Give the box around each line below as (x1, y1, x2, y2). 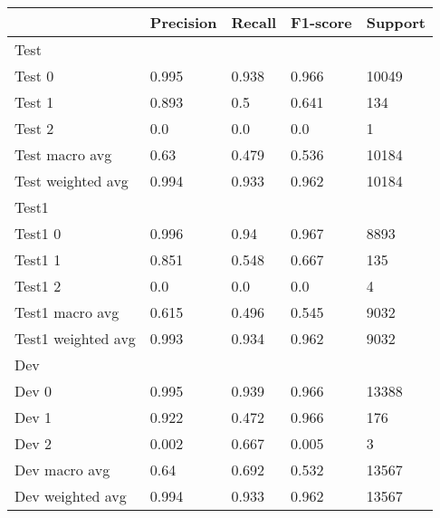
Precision (149, 12, 217, 33)
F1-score (291, 12, 352, 33)
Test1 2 (14, 275, 62, 296)
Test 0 (14, 65, 54, 86)
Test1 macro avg (14, 302, 120, 322)
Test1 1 (14, 249, 62, 270)
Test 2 (14, 118, 54, 139)
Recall (231, 12, 277, 33)
